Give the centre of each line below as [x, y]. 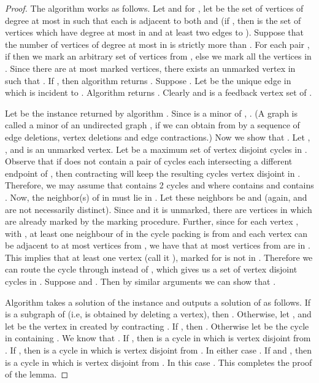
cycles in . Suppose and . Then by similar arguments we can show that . [140, 281]
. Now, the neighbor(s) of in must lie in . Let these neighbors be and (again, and [156, 197]
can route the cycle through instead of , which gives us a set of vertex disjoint [151, 269]
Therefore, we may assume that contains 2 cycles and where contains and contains [159, 185]
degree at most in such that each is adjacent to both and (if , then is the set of [153, 20]
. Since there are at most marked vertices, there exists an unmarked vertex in [150, 68]
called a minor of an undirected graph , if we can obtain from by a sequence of [152, 125]
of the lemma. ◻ [37, 374]
